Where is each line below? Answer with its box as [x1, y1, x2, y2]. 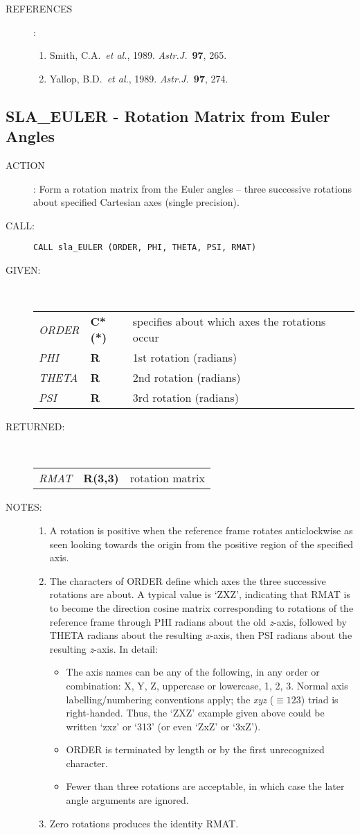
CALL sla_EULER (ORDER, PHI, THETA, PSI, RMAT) [33, 243, 257, 253]
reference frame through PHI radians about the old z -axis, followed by [49, 614, 347, 629]
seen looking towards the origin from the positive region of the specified [49, 536, 354, 551]
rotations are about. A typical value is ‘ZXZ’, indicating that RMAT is [49, 587, 350, 601]
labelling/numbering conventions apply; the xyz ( [66, 692, 274, 706]
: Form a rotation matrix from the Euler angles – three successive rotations [33, 181, 352, 195]
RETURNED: [6, 419, 65, 434]
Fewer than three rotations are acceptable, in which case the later [66, 779, 345, 793]
